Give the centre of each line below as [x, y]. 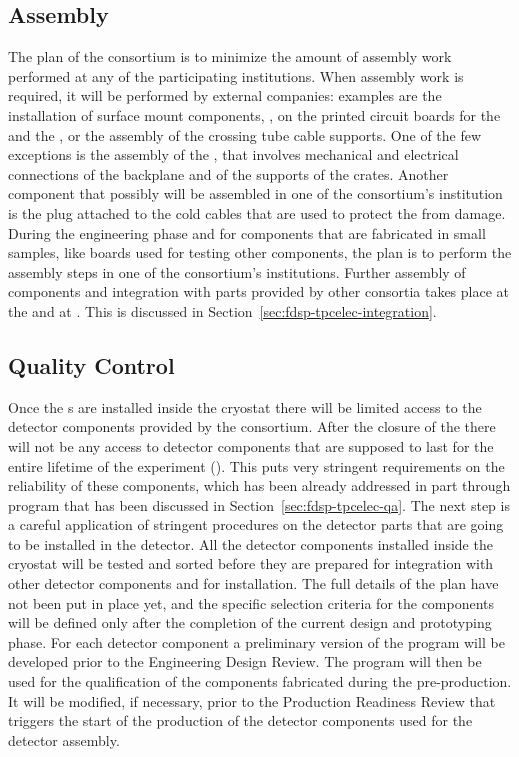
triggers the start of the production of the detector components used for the [240, 720]
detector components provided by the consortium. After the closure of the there [252, 426]
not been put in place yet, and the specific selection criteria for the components [251, 602]
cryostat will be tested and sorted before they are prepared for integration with [251, 563]
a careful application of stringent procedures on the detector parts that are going [256, 524]
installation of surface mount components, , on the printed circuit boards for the [254, 114]
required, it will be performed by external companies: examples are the [225, 95]
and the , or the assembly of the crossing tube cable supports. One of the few [245, 134]
